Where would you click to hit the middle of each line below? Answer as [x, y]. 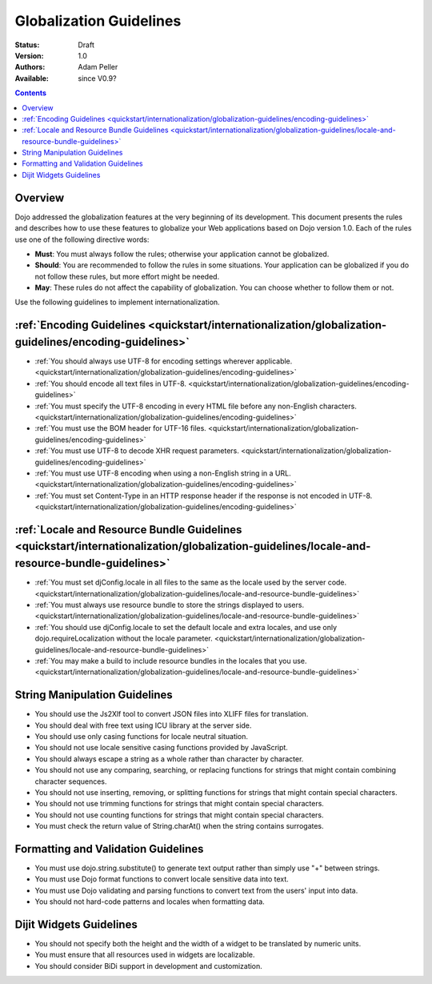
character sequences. [71, 781]
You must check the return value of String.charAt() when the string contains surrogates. [179, 826]
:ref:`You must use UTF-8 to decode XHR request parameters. [137, 451]
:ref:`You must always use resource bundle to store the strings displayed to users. [169, 604]
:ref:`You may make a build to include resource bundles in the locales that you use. [171, 661]
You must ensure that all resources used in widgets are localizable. [145, 955]
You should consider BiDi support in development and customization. [149, 966]
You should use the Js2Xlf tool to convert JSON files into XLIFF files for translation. [172, 714]
